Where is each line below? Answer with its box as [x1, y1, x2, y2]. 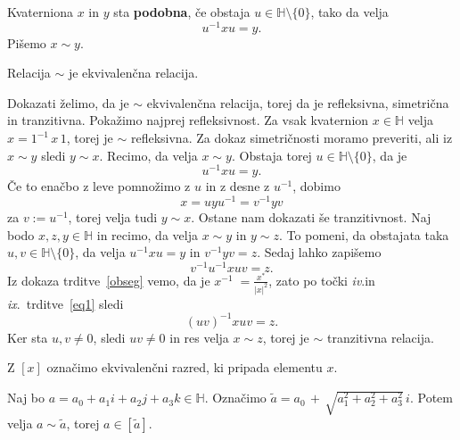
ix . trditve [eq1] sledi [7, 294, 124, 312]
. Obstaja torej [231, 145, 312, 164]
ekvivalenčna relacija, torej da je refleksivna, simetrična [146, 93, 449, 112]
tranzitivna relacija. [326, 328, 434, 346]
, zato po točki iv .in [268, 270, 375, 289]
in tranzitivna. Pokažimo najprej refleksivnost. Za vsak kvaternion [7, 111, 369, 129]
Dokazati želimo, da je [7, 93, 129, 112]
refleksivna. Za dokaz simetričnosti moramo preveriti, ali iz [130, 129, 453, 147]
